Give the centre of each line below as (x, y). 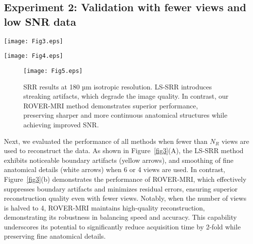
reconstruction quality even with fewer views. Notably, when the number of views (125, 198)
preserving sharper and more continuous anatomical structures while (126, 115)
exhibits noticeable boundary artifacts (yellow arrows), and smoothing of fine (119, 160)
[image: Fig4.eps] (34, 56)
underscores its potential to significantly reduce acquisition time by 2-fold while (122, 226)
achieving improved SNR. (61, 124)
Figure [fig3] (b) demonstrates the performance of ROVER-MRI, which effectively (125, 179)
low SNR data (40, 21)
